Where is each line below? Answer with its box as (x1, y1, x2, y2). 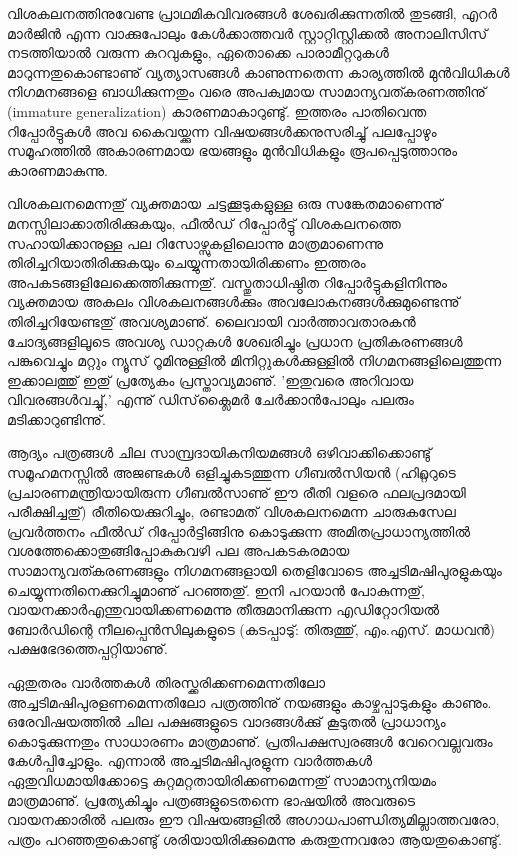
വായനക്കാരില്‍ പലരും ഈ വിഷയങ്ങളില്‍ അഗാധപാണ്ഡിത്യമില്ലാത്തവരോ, (7, 809, 500, 830)
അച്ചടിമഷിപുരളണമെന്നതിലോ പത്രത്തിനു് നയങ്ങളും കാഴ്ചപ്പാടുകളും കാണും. (7, 691, 492, 712)
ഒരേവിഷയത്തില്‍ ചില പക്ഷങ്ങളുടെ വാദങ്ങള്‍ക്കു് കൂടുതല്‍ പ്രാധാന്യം (7, 711, 446, 732)
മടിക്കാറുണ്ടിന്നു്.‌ (7, 408, 106, 429)
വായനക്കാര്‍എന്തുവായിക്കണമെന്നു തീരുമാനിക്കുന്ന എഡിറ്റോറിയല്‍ (7, 599, 440, 620)
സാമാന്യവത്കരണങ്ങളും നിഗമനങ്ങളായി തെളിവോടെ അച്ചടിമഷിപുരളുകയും (7, 560, 502, 581)
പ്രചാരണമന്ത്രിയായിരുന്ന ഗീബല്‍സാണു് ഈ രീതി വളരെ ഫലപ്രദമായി (7, 481, 466, 502)
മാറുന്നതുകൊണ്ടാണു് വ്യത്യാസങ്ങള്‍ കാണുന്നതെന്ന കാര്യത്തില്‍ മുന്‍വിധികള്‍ (7, 61, 510, 82)
